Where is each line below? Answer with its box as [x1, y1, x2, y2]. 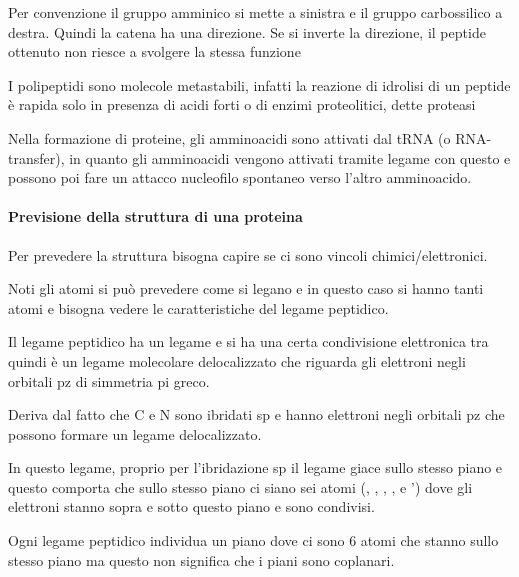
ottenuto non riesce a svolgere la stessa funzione [8, 41, 301, 62]
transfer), [8, 147, 65, 168]
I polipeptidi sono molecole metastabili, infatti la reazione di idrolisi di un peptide [8, 74, 511, 95]
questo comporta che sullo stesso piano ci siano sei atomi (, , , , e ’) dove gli [8, 476, 473, 497]
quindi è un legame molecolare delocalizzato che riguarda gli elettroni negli [8, 350, 466, 371]
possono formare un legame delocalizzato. [8, 423, 262, 444]
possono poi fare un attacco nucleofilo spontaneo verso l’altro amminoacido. [8, 167, 472, 188]
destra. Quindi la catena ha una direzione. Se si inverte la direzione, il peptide [8, 21, 486, 42]
